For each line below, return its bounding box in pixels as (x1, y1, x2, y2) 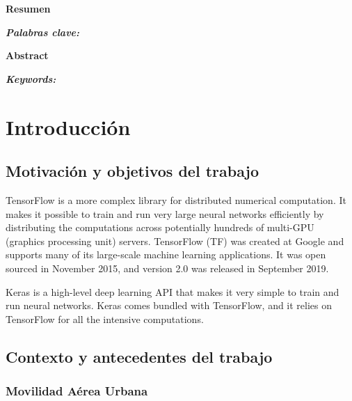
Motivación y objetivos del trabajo (6, 160, 259, 182)
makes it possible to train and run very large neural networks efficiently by (6, 206, 324, 221)
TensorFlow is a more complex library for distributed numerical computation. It (6, 192, 346, 207)
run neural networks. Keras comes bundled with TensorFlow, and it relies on (6, 298, 333, 313)
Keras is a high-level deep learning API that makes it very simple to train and (6, 284, 339, 299)
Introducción (6, 112, 131, 141)
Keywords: (6, 71, 56, 86)
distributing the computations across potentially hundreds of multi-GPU (6, 220, 314, 235)
